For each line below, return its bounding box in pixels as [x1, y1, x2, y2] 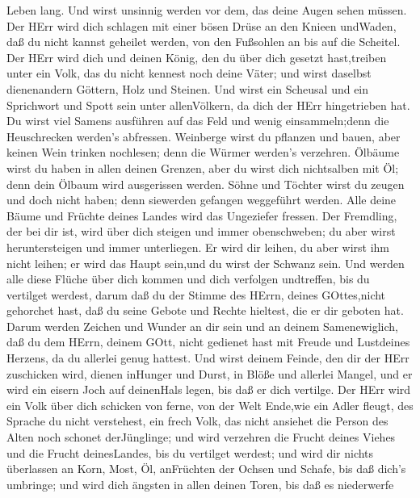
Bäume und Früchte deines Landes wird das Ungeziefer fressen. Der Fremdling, [6, 207, 397, 224]
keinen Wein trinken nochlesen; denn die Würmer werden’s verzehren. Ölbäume [6, 144, 400, 161]
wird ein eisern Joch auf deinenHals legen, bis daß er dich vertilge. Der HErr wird [6, 381, 411, 398]
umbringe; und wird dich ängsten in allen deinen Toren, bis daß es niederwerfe [6, 475, 394, 492]
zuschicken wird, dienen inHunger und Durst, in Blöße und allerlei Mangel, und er [6, 365, 413, 382]
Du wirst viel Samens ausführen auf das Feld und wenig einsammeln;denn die [6, 112, 389, 129]
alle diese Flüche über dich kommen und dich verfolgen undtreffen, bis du [6, 270, 370, 287]
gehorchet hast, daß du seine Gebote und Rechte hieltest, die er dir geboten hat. [6, 302, 404, 319]
